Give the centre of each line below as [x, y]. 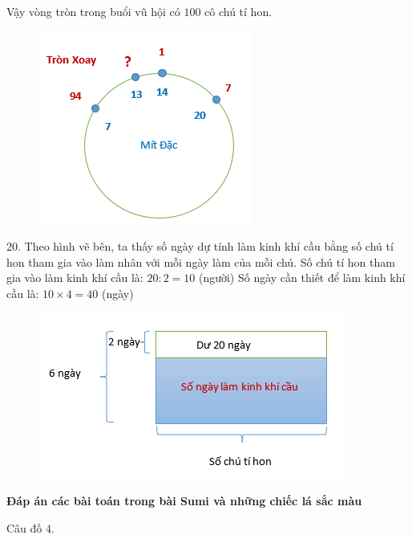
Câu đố [24, 527]
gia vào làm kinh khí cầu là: [75, 278]
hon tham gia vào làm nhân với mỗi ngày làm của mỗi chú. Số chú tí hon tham [201, 261]
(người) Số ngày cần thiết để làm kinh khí [302, 278]
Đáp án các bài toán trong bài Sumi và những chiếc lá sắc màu [184, 501]
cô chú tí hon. [238, 11]
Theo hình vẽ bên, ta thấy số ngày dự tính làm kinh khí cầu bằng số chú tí [209, 246]
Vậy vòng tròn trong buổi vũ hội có [93, 11]
